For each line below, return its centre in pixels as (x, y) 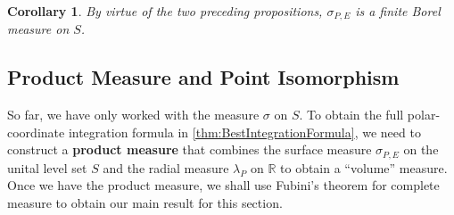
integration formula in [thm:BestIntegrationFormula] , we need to (244, 132)
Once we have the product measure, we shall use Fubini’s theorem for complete (223, 185)
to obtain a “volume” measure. (364, 167)
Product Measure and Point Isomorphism (203, 77)
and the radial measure (166, 167)
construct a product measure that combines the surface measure (190, 149)
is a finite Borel (398, 11)
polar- (424, 115)
